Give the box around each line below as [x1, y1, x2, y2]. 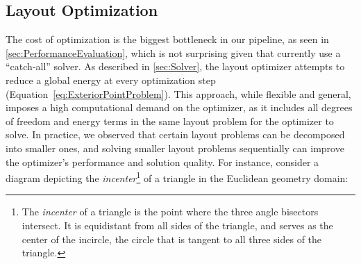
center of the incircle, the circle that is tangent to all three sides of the [22, 231, 322, 246]
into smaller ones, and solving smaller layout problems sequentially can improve [6, 140, 344, 155]
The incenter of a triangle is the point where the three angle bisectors [22, 204, 319, 219]
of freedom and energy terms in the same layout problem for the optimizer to [6, 113, 334, 128]
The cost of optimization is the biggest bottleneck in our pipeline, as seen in [6, 32, 329, 47]
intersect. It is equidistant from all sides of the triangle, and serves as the [22, 217, 333, 232]
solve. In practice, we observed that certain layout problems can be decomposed [6, 127, 345, 142]
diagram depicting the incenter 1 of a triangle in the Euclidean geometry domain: [6, 169, 349, 185]
